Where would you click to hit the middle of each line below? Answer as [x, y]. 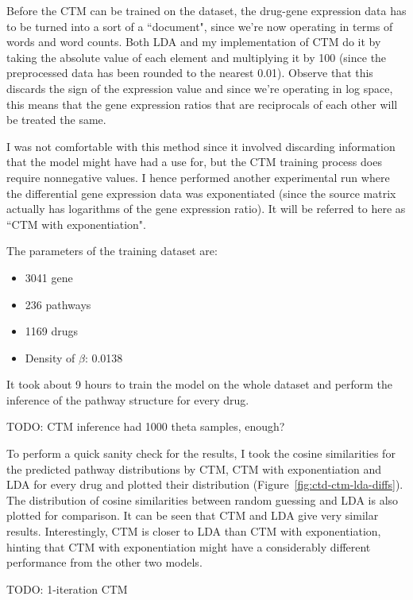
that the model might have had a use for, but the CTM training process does [194, 162]
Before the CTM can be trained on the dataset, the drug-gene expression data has [206, 10]
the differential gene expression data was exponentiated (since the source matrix [201, 193]
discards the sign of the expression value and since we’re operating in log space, [200, 88]
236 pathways [58, 304]
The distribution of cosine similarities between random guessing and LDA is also [203, 499]
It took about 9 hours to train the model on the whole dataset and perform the [200, 384]
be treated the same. [56, 120]
